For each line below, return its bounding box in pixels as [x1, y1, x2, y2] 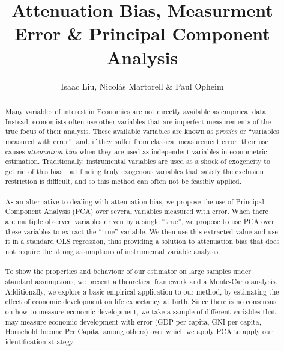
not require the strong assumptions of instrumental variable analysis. [5, 246, 220, 257]
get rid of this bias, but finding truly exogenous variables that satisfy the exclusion [5, 166, 264, 176]
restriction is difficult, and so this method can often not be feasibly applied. [5, 176, 241, 186]
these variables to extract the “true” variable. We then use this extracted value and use [5, 226, 278, 236]
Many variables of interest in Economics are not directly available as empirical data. [5, 106, 268, 116]
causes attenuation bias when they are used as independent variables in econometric [5, 146, 267, 156]
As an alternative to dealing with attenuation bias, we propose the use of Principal [5, 196, 264, 206]
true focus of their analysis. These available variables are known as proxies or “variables [5, 126, 279, 136]
